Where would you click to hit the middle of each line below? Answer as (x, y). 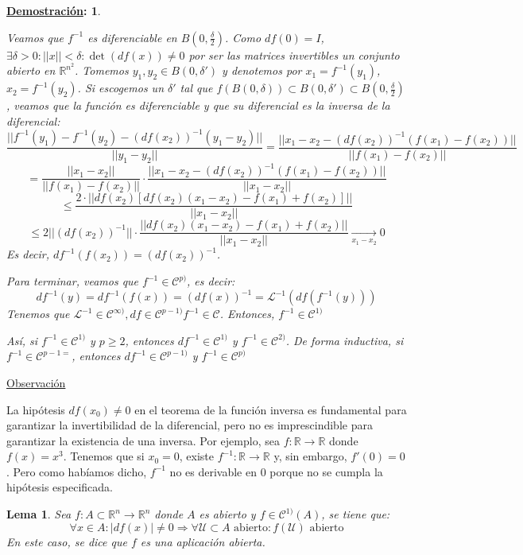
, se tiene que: (356, 514)
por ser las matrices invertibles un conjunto (294, 54)
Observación (36, 382)
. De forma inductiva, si (345, 340)
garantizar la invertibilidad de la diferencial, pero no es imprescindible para (190, 425)
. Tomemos (102, 70)
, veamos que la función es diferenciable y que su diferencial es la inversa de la (198, 105)
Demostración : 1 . (54, 10)
